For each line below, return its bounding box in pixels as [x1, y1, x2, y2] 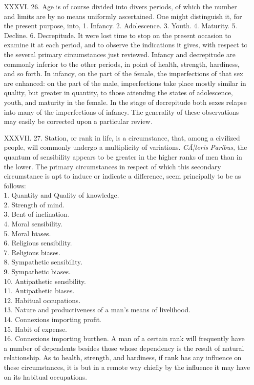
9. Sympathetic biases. [4, 266, 71, 277]
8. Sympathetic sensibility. [4, 257, 83, 267]
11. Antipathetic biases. [4, 285, 75, 296]
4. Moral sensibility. [4, 219, 63, 229]
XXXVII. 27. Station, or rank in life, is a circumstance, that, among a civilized [4, 132, 240, 142]
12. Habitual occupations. [4, 295, 81, 305]
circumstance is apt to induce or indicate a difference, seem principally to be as [4, 171, 241, 181]
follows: [4, 180, 26, 190]
